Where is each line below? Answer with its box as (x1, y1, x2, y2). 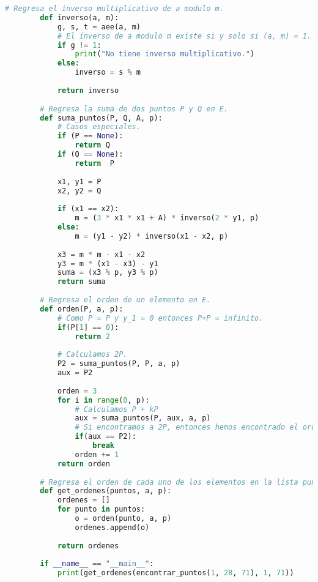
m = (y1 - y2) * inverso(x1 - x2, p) (75, 231, 229, 241)
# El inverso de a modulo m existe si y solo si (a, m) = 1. (57, 31, 312, 40)
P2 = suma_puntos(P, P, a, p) (57, 359, 180, 368)
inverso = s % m (75, 68, 141, 77)
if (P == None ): (57, 132, 124, 141)
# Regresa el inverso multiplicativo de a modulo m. (5, 4, 224, 13)
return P (75, 159, 114, 168)
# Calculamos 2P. (57, 350, 128, 359)
